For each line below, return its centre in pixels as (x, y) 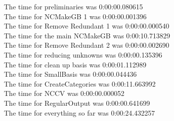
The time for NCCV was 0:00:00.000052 (64, 93)
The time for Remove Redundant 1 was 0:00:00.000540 (87, 26)
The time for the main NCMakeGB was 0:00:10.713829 (87, 35)
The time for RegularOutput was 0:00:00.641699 (77, 103)
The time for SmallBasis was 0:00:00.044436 (70, 74)
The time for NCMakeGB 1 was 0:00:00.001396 (75, 16)
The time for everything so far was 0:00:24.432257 (80, 112)
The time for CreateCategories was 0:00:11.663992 (80, 83)
